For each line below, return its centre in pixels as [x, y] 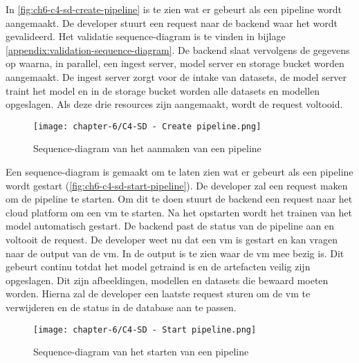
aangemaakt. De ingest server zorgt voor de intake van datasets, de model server [176, 76]
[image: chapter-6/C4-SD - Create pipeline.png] [147, 126]
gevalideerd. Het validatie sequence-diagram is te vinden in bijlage [146, 36]
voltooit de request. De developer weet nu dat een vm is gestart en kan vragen [172, 239]
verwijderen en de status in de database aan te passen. [121, 307]
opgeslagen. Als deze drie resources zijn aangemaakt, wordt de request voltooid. [174, 104]
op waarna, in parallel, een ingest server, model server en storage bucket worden [175, 63]
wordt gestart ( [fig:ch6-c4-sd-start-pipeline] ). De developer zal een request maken [177, 185]
